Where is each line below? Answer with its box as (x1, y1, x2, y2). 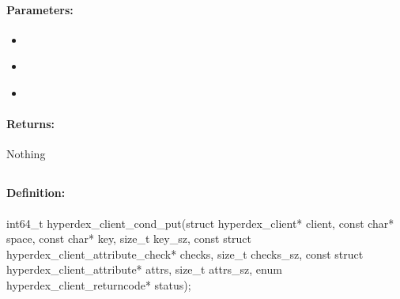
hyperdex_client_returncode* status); (6, 276, 191, 293)
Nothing (6, 146, 46, 162)
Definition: (6, 184, 66, 201)
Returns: (6, 115, 55, 132)
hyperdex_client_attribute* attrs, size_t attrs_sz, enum (6, 261, 282, 278)
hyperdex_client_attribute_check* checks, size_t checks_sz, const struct (6, 245, 364, 262)
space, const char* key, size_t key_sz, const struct (6, 230, 252, 247)
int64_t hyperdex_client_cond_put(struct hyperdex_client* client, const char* (6, 214, 394, 231)
